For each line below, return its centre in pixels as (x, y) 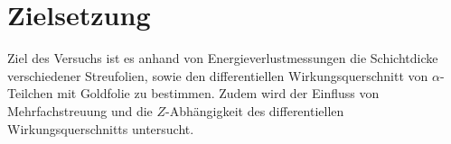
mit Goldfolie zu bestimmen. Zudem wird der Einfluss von (218, 93)
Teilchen (30, 93)
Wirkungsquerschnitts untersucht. (101, 128)
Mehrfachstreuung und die (80, 110)
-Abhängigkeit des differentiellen (255, 110)
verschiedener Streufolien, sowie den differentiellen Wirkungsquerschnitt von (218, 75)
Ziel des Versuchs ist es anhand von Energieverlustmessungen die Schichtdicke (223, 58)
